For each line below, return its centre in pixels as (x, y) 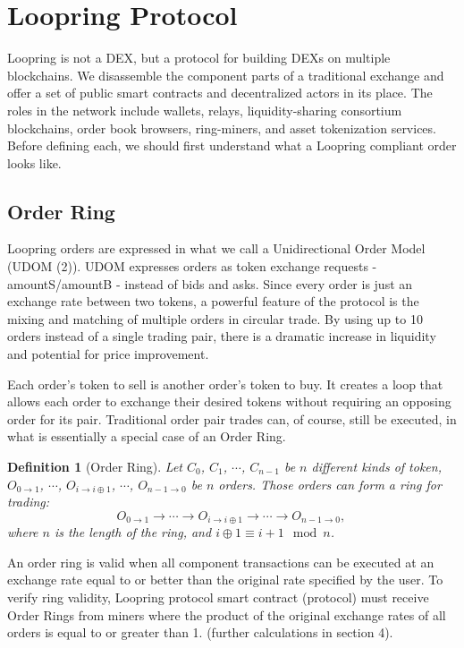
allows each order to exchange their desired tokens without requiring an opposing (229, 401)
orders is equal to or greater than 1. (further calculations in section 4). (200, 632)
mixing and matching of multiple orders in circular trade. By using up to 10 (215, 318)
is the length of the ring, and (133, 532)
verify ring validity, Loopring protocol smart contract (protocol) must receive (218, 597)
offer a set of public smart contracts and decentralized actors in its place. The (220, 93)
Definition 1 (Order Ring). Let (95, 467)
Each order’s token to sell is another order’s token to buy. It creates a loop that (225, 384)
